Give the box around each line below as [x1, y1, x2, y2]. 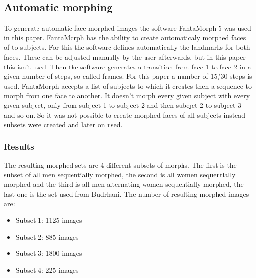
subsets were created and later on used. [4, 119, 123, 130]
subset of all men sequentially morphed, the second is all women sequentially [4, 169, 236, 179]
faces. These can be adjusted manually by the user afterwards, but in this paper [4, 51, 246, 62]
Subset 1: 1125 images [15, 214, 82, 225]
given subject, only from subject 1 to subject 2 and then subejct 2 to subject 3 [4, 100, 242, 110]
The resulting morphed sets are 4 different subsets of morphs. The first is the [4, 159, 237, 170]
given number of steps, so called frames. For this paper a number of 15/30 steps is [4, 71, 252, 81]
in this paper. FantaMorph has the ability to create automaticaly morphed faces [4, 32, 246, 42]
